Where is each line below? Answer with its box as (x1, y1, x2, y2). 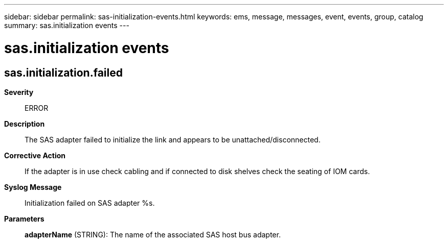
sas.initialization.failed (4, 66, 123, 79)
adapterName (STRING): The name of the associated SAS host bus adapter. (25, 230, 281, 239)
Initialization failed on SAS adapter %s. (25, 198, 155, 207)
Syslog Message (4, 182, 62, 191)
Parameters (4, 214, 44, 223)
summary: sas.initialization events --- (4, 21, 129, 30)
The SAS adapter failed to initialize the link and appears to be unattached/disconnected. (25, 135, 321, 144)
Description (4, 119, 45, 128)
